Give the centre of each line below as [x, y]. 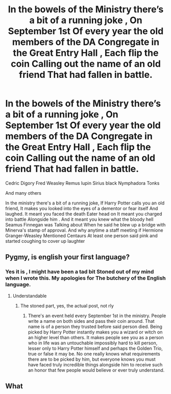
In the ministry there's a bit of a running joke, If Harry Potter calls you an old [85, 203]
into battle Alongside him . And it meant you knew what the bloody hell [79, 219]
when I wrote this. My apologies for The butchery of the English [86, 278]
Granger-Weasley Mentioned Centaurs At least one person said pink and [82, 235]
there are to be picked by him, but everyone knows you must [92, 359]
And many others [23, 193]
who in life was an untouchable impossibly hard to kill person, [93, 343]
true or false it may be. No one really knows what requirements [94, 354]
